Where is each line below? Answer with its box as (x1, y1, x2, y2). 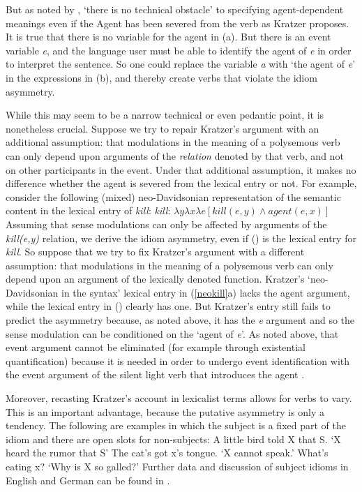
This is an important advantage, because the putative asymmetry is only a (6, 404, 325, 419)
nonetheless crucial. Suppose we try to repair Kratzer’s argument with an (6, 121, 319, 135)
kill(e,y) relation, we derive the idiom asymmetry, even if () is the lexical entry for (6, 230, 356, 245)
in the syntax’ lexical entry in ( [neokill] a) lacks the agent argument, (61, 285, 350, 299)
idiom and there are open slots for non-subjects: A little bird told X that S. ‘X (6, 431, 341, 446)
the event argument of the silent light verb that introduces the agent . (6, 367, 305, 382)
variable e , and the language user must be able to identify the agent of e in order (6, 43, 352, 57)
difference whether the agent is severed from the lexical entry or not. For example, (6, 176, 357, 191)
